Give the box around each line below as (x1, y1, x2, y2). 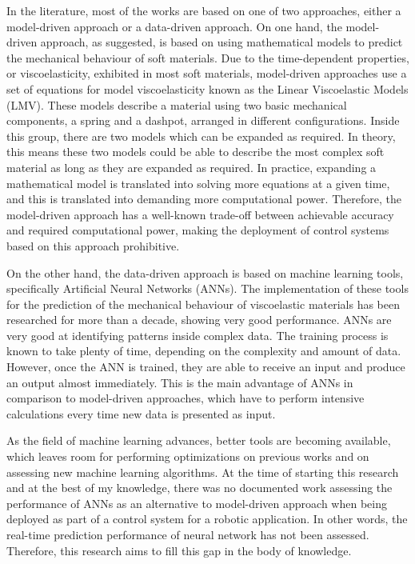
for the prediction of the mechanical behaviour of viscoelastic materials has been (6, 295, 401, 312)
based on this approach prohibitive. (6, 237, 180, 254)
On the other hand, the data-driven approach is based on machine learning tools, (6, 264, 404, 281)
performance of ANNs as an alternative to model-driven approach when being (6, 494, 387, 511)
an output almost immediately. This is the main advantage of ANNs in (6, 374, 353, 390)
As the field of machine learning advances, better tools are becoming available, (6, 432, 391, 449)
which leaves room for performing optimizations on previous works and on (6, 448, 369, 465)
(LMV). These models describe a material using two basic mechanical (6, 96, 347, 113)
